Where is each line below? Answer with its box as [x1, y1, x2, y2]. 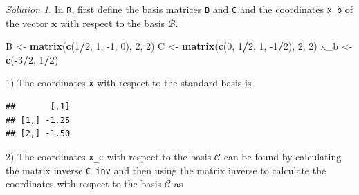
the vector [6, 15, 48, 30]
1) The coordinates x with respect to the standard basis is [6, 75, 252, 90]
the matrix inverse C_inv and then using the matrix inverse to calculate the [6, 162, 326, 177]
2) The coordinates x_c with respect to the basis [6, 149, 212, 163]
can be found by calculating [223, 149, 342, 163]
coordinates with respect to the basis [6, 176, 162, 191]
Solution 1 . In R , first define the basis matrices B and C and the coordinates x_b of [6, 2, 353, 16]
